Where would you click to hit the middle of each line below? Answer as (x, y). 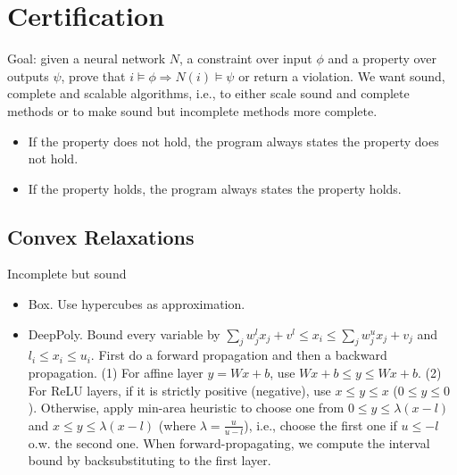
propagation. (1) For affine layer (116, 373)
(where (177, 425)
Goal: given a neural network (87, 58)
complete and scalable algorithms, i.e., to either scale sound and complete (208, 93)
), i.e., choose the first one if (320, 425)
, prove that (93, 75)
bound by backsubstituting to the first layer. (150, 460)
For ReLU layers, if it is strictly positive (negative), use (179, 390)
